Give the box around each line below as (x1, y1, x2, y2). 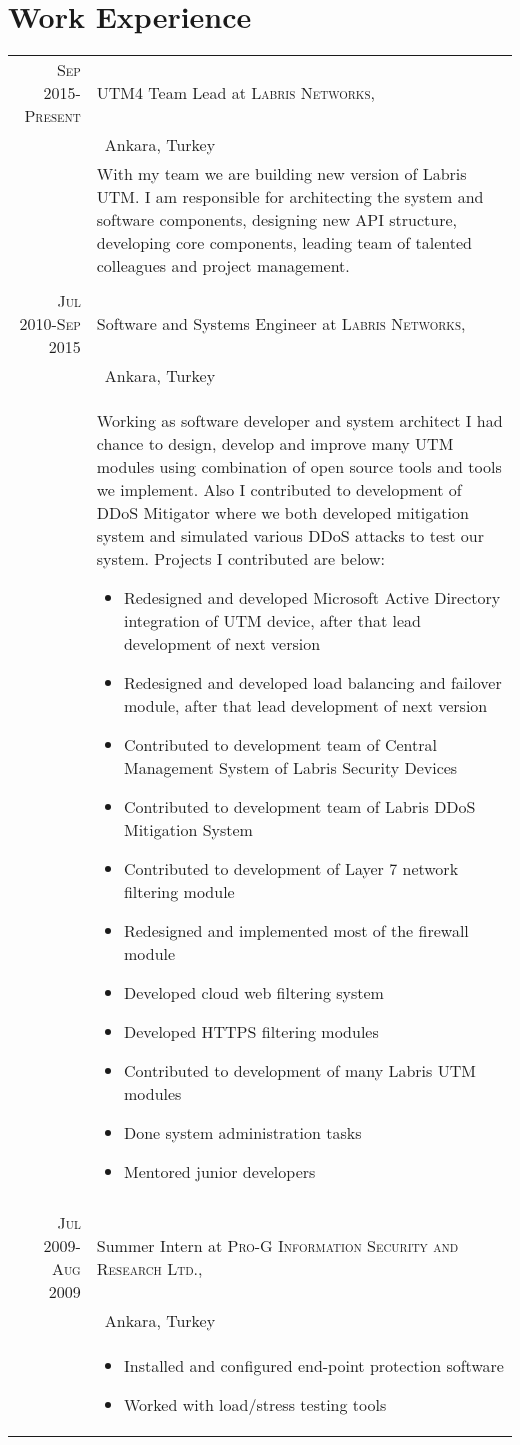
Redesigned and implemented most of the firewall (123, 919, 469, 943)
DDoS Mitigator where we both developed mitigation (96, 501, 469, 525)
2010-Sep (19, 312, 81, 336)
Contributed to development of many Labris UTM (123, 1059, 476, 1083)
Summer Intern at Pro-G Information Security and (96, 1234, 459, 1258)
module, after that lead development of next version (123, 694, 488, 718)
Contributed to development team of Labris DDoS (123, 795, 476, 819)
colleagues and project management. (96, 254, 350, 278)
